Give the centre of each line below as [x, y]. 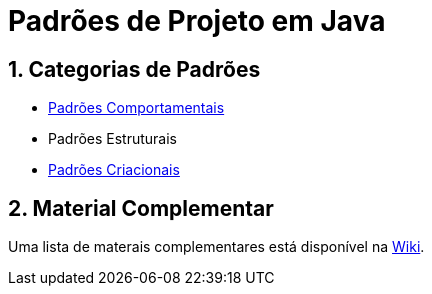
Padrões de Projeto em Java [197, 21]
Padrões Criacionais [114, 170]
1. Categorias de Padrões [134, 69]
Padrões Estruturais [113, 139]
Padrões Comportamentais [136, 108]
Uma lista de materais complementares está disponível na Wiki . [216, 247]
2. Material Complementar [141, 208]
